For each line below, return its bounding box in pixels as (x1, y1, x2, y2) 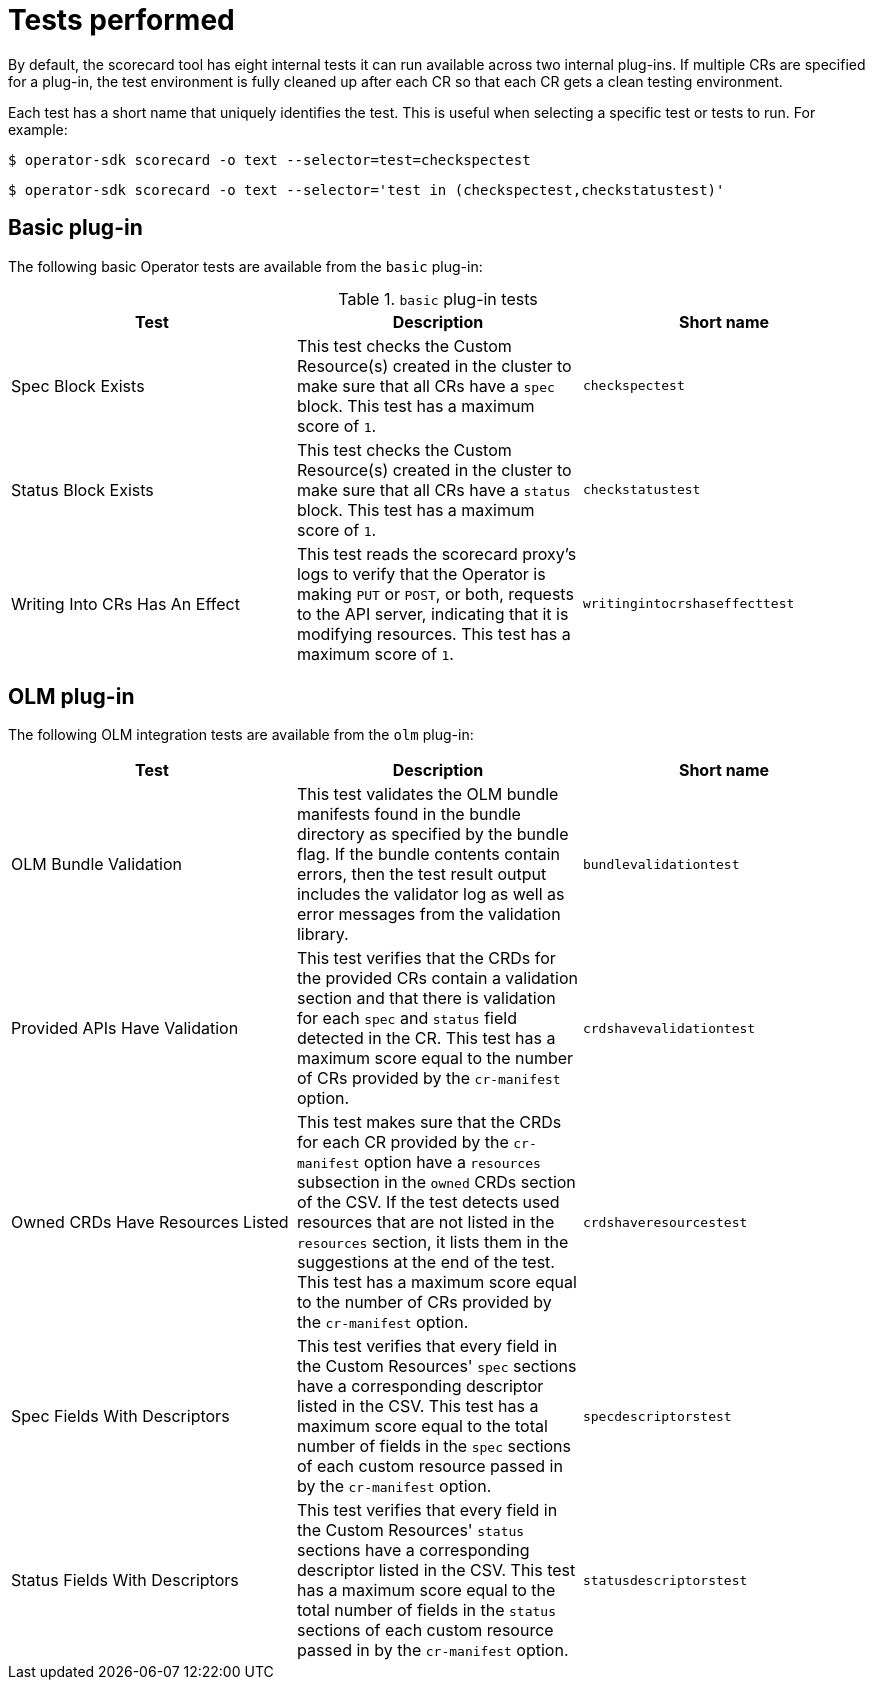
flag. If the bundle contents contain (296, 844, 561, 865)
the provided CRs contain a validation (296, 968, 578, 989)
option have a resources (364, 1152, 541, 1173)
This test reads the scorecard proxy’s (296, 543, 577, 564)
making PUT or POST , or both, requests (296, 583, 574, 604)
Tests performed (8, 3, 235, 37)
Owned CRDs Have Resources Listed (11, 1212, 289, 1233)
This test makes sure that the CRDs (296, 1112, 562, 1133)
